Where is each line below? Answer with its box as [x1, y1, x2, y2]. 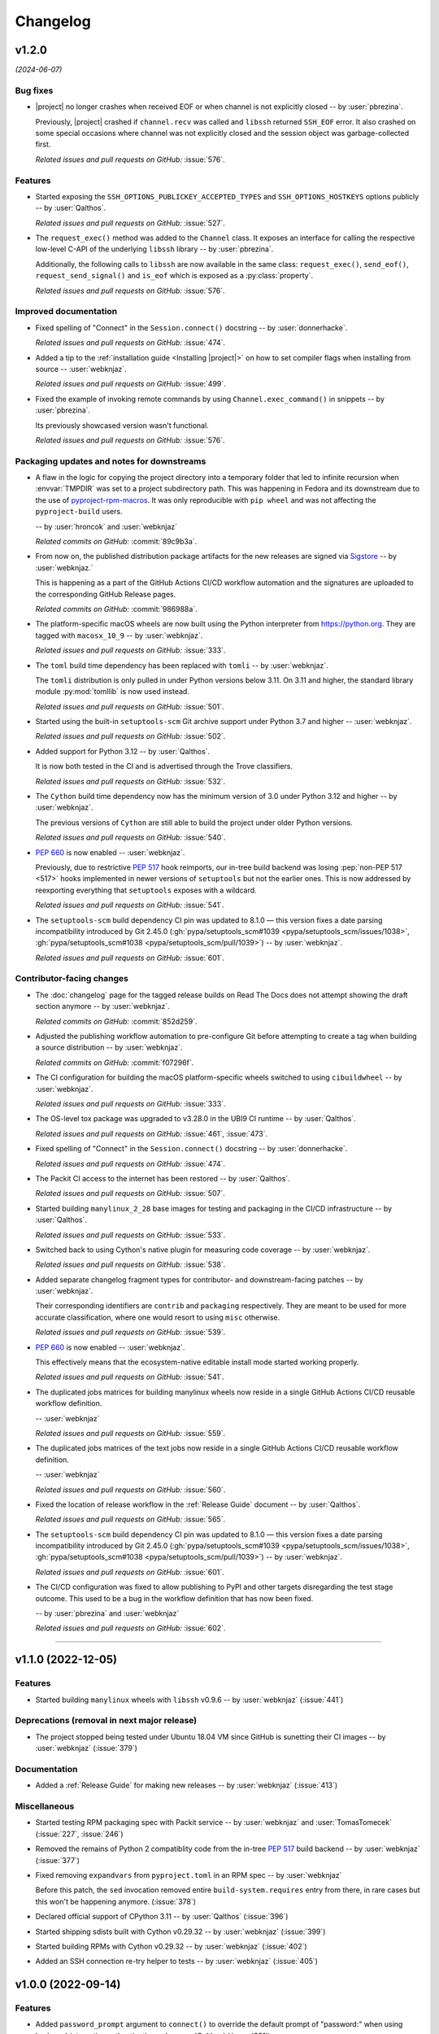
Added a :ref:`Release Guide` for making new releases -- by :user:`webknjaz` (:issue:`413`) [35, 1780, 338, 1790]
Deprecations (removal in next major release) [15, 1715, 198, 1726]
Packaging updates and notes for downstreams [15, 456, 206, 467]
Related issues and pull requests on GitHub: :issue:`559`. [35, 1428, 226, 1438]
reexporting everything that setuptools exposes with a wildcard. [35, 885, 257, 895]
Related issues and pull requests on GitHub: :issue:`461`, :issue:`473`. [35, 1128, 268, 1138]
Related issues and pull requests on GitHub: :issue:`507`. [35, 1189, 225, 1198]
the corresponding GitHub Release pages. [35, 589, 176, 599]
